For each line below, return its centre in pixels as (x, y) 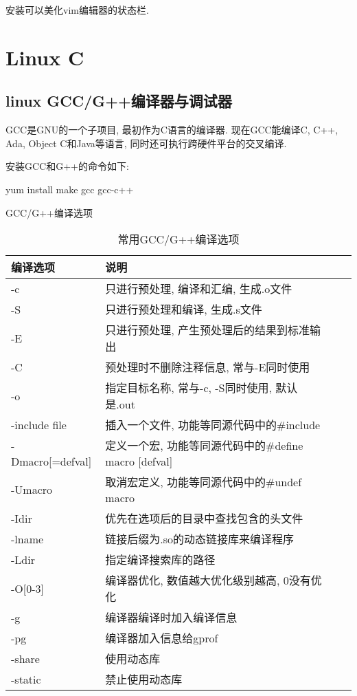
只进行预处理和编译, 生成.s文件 (184, 309)
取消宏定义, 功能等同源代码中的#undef (204, 482)
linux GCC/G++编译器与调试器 (119, 101)
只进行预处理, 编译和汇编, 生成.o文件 (199, 289)
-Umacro (32, 490)
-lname (27, 539)
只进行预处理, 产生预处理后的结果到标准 (208, 330)
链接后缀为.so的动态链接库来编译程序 (200, 539)
